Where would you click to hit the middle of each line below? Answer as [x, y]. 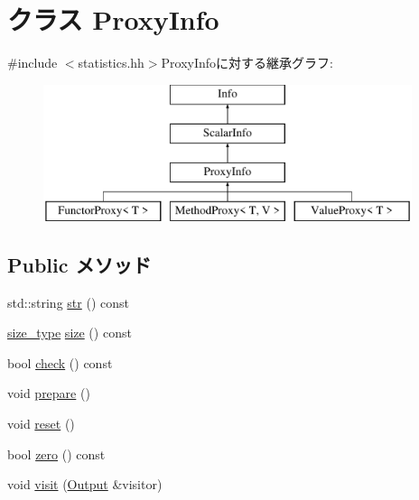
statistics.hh [111, 63]
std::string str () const [68, 302]
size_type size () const [70, 333]
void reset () [41, 424]
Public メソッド [79, 264]
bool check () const [60, 362]
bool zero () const [56, 454]
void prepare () [49, 393]
